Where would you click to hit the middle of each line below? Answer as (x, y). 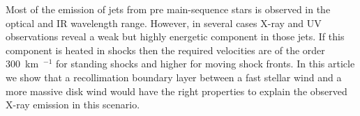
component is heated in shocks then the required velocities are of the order (165, 50)
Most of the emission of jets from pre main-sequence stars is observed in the (168, 9)
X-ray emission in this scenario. (73, 105)
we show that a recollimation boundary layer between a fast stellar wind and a (174, 77)
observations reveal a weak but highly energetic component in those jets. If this (175, 36)
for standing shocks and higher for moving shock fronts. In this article (205, 64)
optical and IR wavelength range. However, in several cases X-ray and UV (164, 23)
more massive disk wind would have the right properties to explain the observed (177, 91)
